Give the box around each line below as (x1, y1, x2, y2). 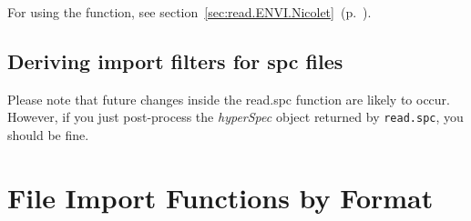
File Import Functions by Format (7, 178, 434, 216)
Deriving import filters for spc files (7, 46, 343, 75)
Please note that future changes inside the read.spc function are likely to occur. (7, 89, 450, 108)
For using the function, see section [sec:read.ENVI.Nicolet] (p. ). (7, 3, 372, 21)
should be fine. (7, 126, 89, 145)
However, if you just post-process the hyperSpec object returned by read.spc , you (7, 107, 464, 126)
